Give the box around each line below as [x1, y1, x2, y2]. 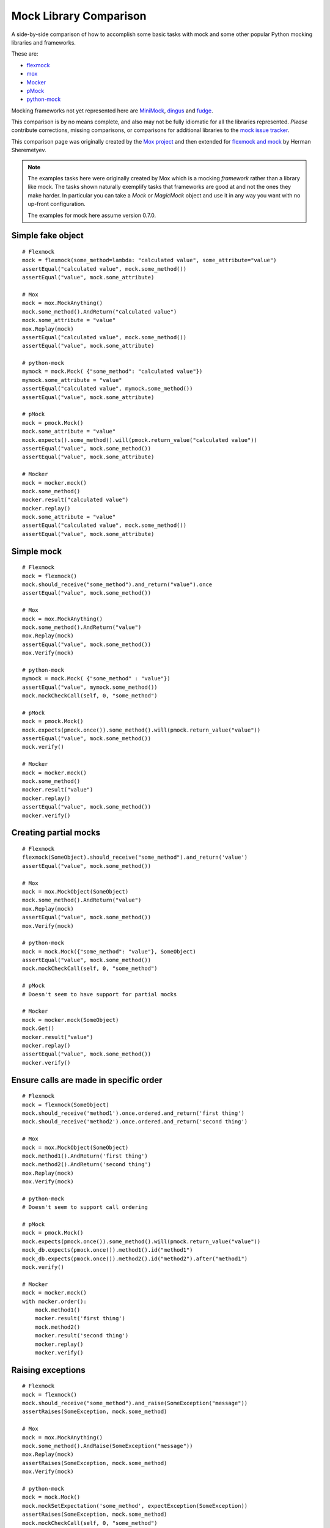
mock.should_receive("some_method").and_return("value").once [22, 581, 213, 588]
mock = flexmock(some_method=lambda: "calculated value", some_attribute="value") [22, 257, 277, 264]
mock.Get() [22, 1025, 55, 1032]
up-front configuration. [28, 200, 86, 208]
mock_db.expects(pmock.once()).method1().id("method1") [22, 1247, 193, 1254]
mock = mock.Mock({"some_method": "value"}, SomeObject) [22, 948, 197, 955]
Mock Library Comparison [11, 9, 147, 23]
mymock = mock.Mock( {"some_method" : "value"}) [22, 675, 170, 682]
